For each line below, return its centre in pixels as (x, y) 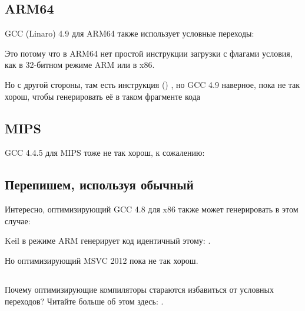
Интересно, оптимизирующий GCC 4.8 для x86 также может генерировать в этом (152, 209)
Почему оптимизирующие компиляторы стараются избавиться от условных (139, 289)
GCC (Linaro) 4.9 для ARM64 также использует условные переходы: (130, 33)
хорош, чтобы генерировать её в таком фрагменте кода (103, 96)
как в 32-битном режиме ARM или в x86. (80, 65)
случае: (18, 220)
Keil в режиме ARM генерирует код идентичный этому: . (108, 240)
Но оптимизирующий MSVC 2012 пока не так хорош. (102, 260)
